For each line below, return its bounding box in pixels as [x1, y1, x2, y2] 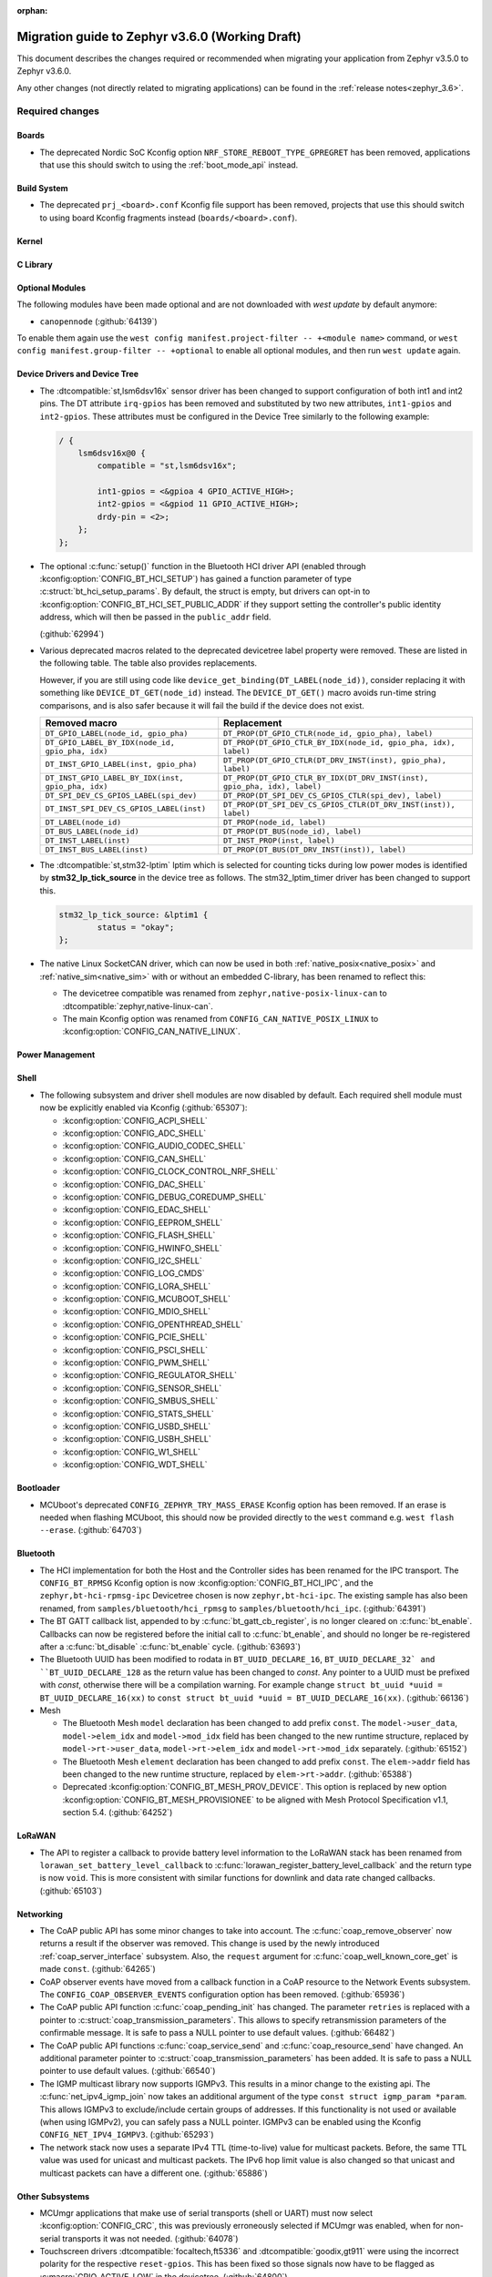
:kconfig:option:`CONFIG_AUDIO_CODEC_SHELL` [62, 1140, 246, 1151]
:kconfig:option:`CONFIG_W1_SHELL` [62, 1446, 200, 1457]
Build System [16, 183, 68, 194]
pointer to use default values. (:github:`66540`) [39, 2066, 216, 2077]
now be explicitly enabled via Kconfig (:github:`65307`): [39, 1102, 248, 1113]
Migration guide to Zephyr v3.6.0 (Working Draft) [16, 28, 302, 45]
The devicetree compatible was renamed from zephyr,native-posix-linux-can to [62, 988, 387, 999]
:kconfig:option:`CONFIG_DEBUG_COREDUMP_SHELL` [62, 1191, 267, 1202]
